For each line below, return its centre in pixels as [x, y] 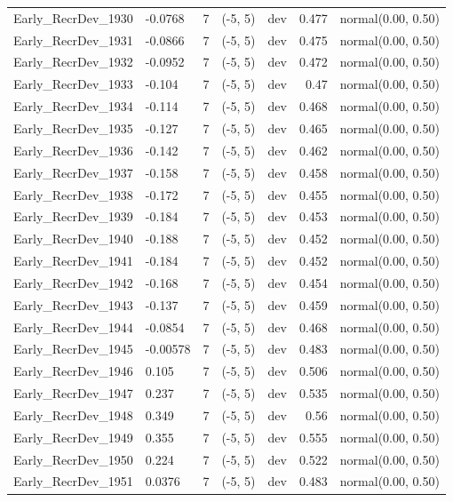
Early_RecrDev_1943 [73, 304]
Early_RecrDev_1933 [73, 84]
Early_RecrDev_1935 [73, 127]
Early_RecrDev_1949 [73, 437]
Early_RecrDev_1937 [73, 172]
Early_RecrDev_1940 [73, 239]
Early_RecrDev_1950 [73, 459]
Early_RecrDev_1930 [73, 17]
